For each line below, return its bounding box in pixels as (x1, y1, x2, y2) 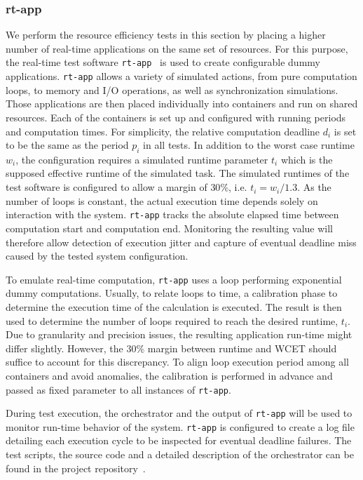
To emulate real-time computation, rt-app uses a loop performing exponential (6, 272, 342, 286)
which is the (280, 152, 333, 166)
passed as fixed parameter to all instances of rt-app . (6, 382, 231, 396)
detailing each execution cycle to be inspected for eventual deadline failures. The (6, 433, 352, 448)
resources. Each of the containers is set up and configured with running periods (6, 109, 346, 124)
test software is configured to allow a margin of (6, 180, 207, 194)
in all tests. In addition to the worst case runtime (143, 138, 355, 152)
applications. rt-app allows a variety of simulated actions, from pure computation (6, 69, 357, 84)
